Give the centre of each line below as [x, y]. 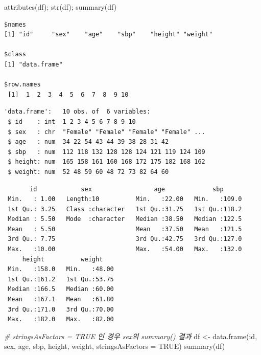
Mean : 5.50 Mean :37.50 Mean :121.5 [125, 229]
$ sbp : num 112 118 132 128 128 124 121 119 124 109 [106, 152]
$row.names [22, 85]
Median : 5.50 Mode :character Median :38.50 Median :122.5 [125, 219]
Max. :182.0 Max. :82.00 [61, 319]
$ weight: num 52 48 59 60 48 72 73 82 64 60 [88, 172]
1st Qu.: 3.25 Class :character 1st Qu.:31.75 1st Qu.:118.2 [125, 209]
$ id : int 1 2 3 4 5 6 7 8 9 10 [72, 121]
